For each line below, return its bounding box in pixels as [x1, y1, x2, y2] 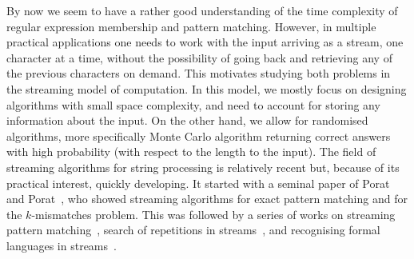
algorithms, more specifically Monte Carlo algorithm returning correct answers [6, 127, 391, 144]
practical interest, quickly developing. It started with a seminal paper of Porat [6, 174, 390, 191]
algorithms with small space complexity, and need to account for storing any [6, 96, 380, 113]
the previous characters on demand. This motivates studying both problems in [6, 65, 391, 82]
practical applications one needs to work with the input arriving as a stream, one [6, 34, 404, 50]
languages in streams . [6, 237, 117, 253]
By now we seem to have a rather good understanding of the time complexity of [6, 2, 398, 18]
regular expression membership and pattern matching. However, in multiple [6, 18, 376, 34]
